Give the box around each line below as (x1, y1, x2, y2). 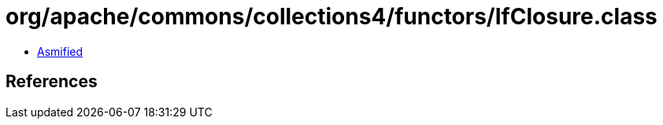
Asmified (37, 44, 83, 58)
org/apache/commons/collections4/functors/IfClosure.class (6, 3, 657, 30)
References (6, 72, 98, 92)
